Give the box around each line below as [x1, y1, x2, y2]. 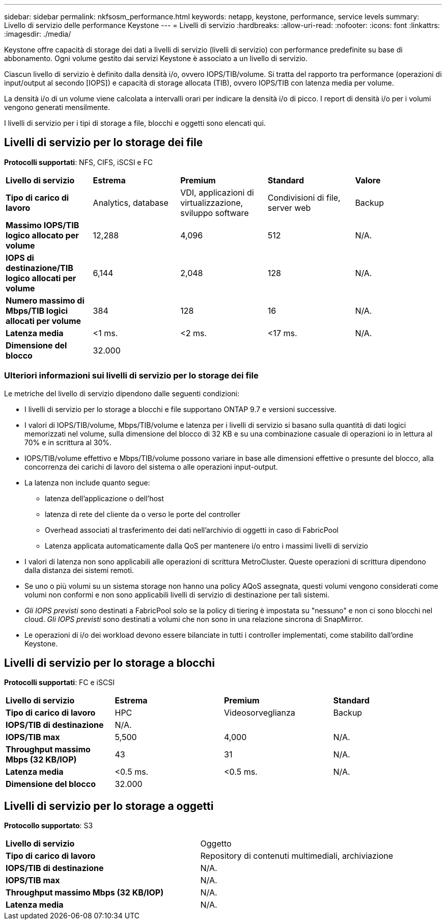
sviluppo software [180, 207, 249, 218]
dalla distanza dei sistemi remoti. [24, 565, 134, 575]
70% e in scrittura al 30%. [24, 438, 112, 447]
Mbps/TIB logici [6, 305, 68, 316]
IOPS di [6, 252, 34, 263]
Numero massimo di [6, 295, 85, 306]
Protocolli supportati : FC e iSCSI [4, 678, 115, 687]
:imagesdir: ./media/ [4, 30, 71, 38]
